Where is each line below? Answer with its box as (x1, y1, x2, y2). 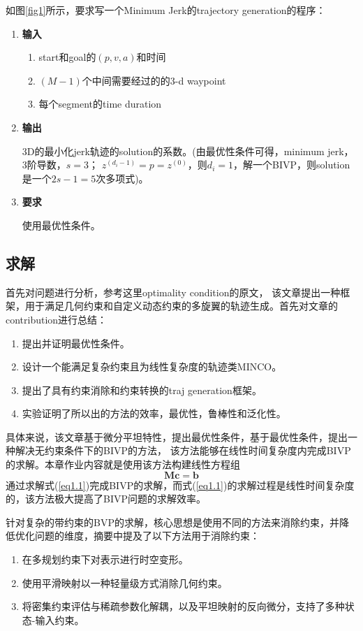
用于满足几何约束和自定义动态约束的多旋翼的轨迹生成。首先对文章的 (24, 298, 338, 313)
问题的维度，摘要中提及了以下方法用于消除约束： (34, 528, 260, 543)
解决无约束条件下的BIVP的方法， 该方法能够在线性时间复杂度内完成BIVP (15, 443, 351, 458)
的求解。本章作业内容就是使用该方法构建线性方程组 (6, 457, 240, 472)
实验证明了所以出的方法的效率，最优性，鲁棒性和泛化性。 (22, 406, 286, 421)
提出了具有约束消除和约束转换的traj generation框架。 (22, 382, 262, 397)
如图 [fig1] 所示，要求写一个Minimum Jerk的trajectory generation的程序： (6, 3, 326, 17)
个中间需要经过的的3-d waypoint (82, 73, 226, 87)
